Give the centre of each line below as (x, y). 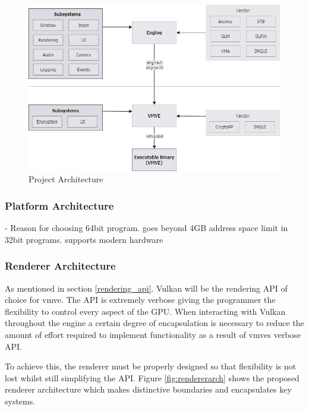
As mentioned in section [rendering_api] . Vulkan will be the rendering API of (146, 288)
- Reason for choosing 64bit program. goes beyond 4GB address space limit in (146, 228)
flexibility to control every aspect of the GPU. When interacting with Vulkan (145, 311)
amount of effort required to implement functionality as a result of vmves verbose (153, 334)
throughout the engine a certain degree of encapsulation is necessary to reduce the (154, 323)
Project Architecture (66, 179)
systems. (20, 401)
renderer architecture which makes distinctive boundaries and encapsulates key (148, 389)
